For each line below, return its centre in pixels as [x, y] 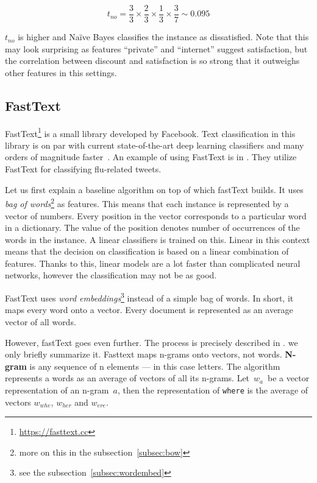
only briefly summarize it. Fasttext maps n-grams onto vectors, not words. [144, 354]
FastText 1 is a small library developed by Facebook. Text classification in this [150, 132]
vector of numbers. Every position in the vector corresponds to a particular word [156, 215]
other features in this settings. [61, 72]
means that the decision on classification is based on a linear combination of [147, 251]
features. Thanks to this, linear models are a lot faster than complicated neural [153, 263]
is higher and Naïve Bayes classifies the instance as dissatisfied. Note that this [163, 37]
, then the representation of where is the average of [213, 390]
